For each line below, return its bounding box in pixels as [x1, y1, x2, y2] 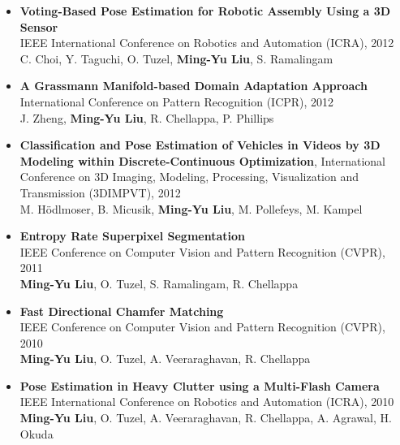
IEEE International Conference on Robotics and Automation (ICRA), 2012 [19, 34, 394, 51]
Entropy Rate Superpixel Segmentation [19, 227, 245, 244]
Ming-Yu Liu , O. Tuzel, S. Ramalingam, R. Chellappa [19, 274, 299, 292]
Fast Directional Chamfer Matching [19, 302, 224, 319]
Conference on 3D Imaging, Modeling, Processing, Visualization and [19, 168, 359, 185]
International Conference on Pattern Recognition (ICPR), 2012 [19, 93, 334, 110]
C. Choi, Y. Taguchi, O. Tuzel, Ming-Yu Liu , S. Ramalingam [19, 50, 333, 67]
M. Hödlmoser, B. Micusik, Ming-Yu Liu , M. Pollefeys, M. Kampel [19, 200, 363, 217]
